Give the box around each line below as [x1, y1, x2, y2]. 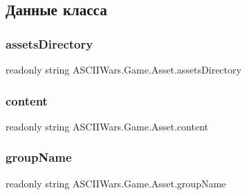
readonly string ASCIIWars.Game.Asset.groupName [6, 176, 226, 190]
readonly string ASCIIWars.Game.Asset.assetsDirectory [6, 62, 241, 76]
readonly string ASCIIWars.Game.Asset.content [6, 119, 208, 133]
